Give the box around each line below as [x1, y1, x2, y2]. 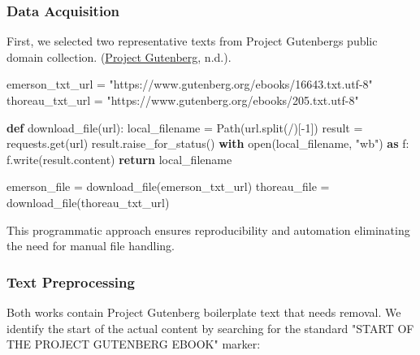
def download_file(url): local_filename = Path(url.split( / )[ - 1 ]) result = [6, 119, 363, 136]
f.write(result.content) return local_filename [6, 150, 232, 167]
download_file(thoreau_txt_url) [6, 193, 170, 210]
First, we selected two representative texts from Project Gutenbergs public [6, 32, 378, 50]
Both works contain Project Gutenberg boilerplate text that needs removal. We [6, 303, 401, 320]
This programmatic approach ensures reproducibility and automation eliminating [6, 221, 410, 238]
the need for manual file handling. [6, 237, 175, 254]
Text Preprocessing [6, 271, 135, 292]
